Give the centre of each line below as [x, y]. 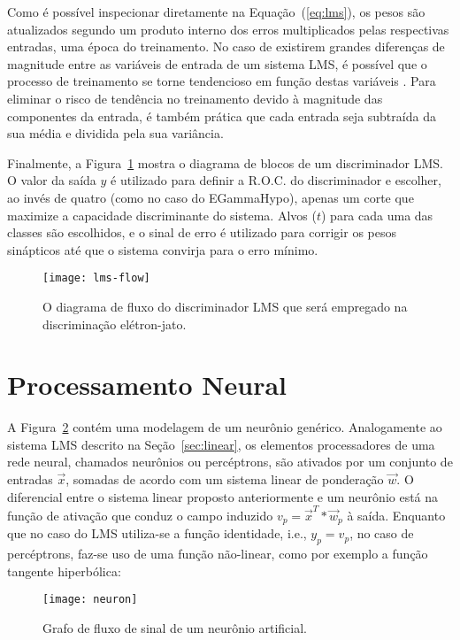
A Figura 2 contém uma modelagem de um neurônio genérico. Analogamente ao [225, 427]
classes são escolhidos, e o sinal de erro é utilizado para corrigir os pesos [202, 232]
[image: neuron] [90, 600]
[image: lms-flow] [96, 278]
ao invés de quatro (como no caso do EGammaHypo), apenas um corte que [211, 197]
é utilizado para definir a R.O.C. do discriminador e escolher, [276, 180]
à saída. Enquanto [396, 515]
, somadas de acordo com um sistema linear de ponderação [225, 479]
